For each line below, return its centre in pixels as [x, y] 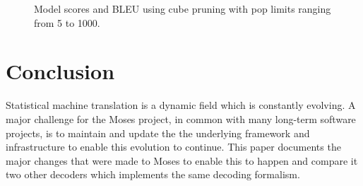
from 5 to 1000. [67, 22]
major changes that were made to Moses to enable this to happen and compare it [182, 160]
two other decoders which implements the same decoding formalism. [153, 174]
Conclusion [60, 71]
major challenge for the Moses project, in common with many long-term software [181, 118]
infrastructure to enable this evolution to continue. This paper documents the [173, 147]
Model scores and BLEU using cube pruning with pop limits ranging [183, 8]
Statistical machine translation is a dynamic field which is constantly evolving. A [181, 105]
